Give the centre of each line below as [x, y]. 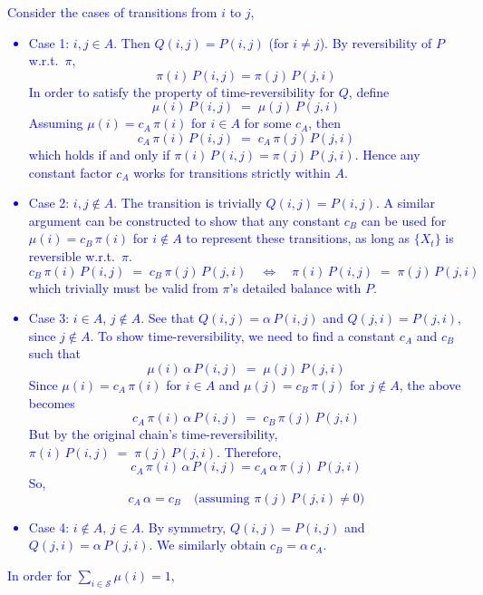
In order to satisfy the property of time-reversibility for [182, 91]
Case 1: [49, 42]
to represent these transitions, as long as [298, 238]
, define [369, 91]
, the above [430, 384]
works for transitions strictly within [232, 172]
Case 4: [49, 527]
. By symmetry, [184, 527]
